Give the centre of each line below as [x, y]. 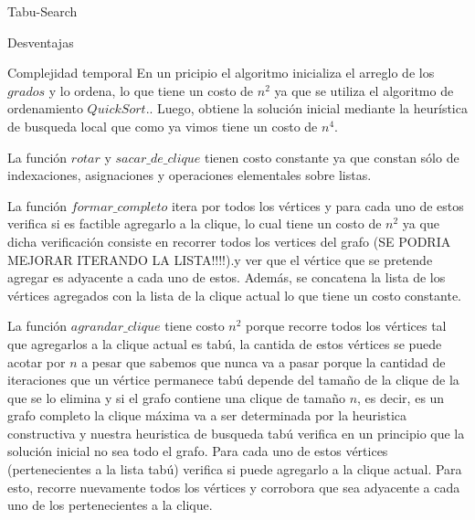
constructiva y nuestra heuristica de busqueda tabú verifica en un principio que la [236, 433]
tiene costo [195, 326]
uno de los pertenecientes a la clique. [110, 505]
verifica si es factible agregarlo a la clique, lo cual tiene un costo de [195, 223]
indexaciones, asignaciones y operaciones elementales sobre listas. [190, 175]
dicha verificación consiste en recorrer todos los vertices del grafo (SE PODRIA [229, 241]
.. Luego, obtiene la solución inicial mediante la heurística [306, 108]
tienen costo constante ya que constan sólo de [332, 157]
